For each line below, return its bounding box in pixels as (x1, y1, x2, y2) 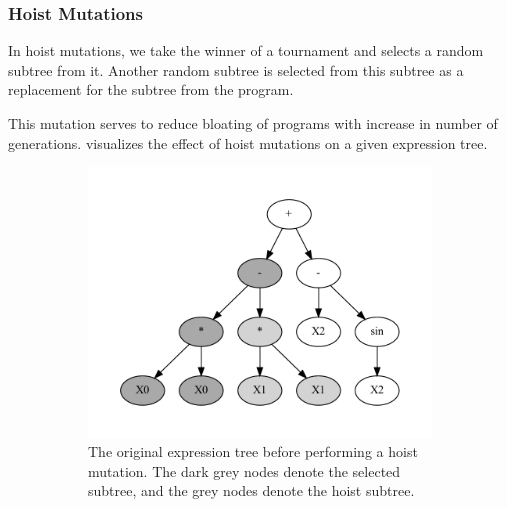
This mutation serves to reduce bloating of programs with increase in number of (8, 113, 498, 133)
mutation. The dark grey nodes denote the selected (88, 460, 401, 481)
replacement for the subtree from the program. (8, 79, 294, 100)
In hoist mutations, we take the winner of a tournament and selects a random (8, 40, 484, 61)
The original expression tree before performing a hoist (88, 441, 418, 462)
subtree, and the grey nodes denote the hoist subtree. (88, 480, 415, 501)
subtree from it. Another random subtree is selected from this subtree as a (8, 59, 464, 80)
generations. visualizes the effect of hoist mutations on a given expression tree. (8, 132, 488, 153)
